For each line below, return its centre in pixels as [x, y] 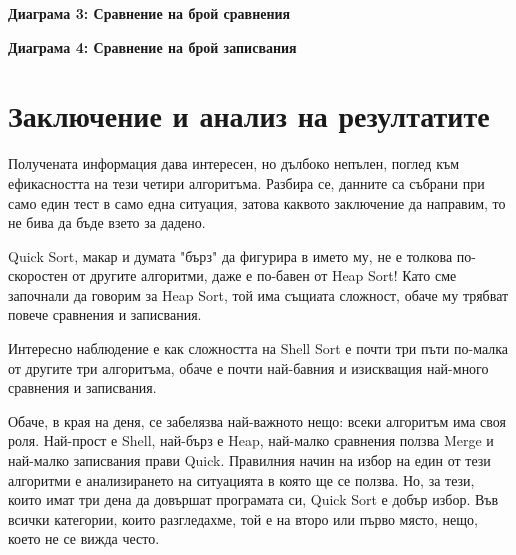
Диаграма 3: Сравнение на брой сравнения [149, 13]
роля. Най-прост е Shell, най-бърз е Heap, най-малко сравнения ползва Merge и [251, 440]
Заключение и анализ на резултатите [249, 115]
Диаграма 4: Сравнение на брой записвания [152, 46]
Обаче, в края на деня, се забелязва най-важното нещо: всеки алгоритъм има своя [257, 420]
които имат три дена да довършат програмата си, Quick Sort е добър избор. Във [253, 499]
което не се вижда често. [84, 538]
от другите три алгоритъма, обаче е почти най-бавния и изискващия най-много [248, 367]
